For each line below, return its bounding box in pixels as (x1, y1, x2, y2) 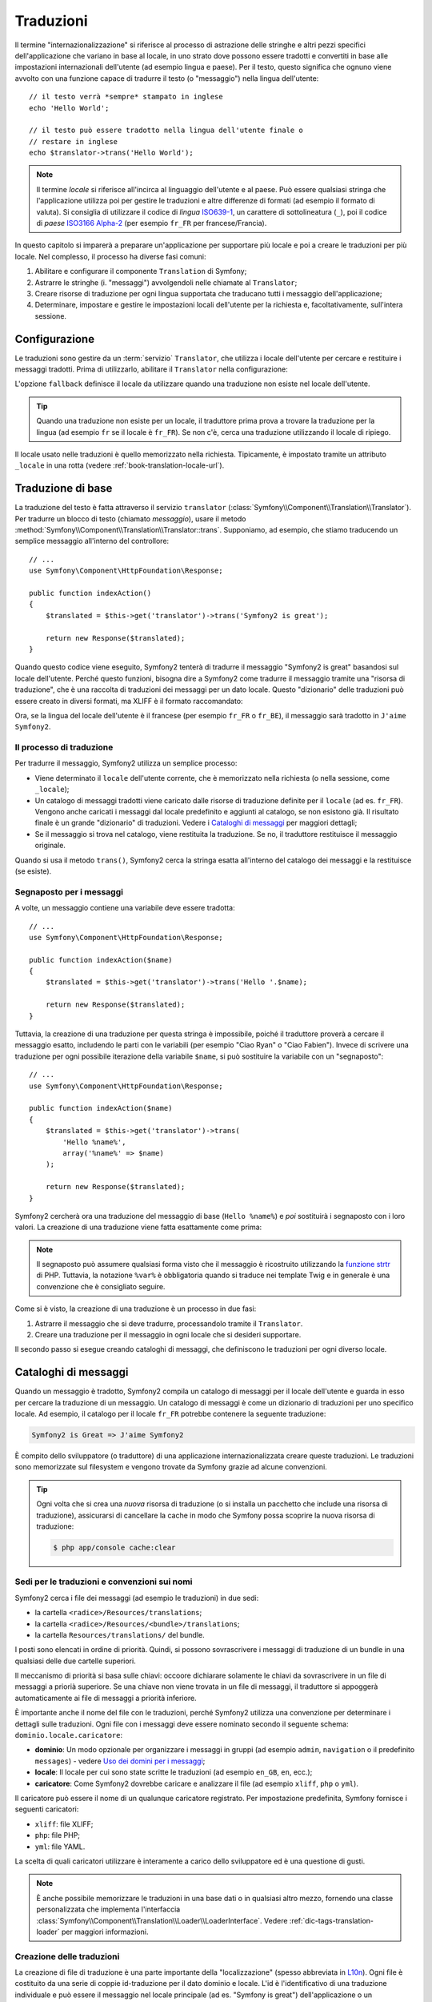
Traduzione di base (14, 481, 113, 496)
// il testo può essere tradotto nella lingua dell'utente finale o (29, 126, 303, 135)
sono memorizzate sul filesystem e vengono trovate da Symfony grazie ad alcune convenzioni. (14, 1462, 327, 1472)
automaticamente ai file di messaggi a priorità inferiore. (14, 1693, 197, 1703)
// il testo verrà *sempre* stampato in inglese (29, 92, 223, 102)
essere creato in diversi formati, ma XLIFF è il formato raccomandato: (14, 696, 243, 706)
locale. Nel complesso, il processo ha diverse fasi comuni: (14, 251, 206, 261)
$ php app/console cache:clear (53, 1543, 176, 1552)
